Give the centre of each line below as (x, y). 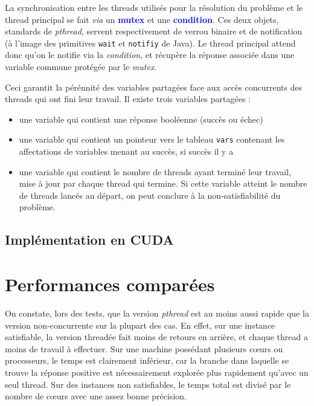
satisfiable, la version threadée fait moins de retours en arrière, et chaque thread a (156, 337)
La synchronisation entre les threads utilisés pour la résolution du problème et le (154, 7)
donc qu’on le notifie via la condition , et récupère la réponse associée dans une (150, 55)
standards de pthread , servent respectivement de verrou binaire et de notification (154, 31)
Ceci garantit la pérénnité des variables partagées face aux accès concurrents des (154, 87)
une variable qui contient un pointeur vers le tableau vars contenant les (152, 139)
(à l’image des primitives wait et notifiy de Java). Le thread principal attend (150, 43)
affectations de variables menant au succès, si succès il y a (126, 151)
